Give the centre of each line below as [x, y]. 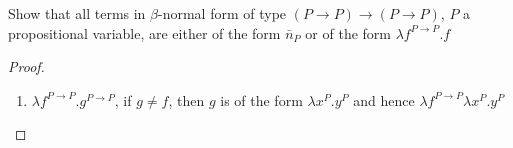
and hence [384, 99]
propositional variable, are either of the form [144, 32]
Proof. [26, 66]
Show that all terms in [77, 13]
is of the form [261, 99]
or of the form [348, 32]
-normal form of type [222, 13]
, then [186, 99]
